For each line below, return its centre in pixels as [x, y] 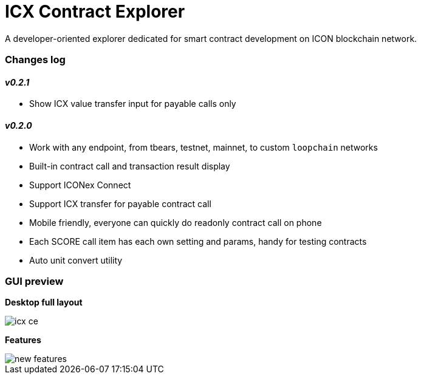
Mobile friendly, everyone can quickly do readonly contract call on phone [176, 222]
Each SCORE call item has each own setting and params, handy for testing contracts [198, 241]
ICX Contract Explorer [95, 12]
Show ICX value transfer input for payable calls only [133, 104]
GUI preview [34, 281]
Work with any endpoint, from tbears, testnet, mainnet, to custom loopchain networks [204, 147]
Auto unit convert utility [76, 260]
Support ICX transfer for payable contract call [120, 203]
